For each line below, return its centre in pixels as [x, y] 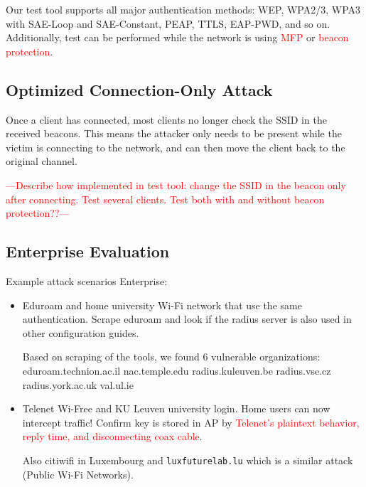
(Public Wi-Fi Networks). [78, 474]
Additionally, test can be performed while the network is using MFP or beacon [177, 37]
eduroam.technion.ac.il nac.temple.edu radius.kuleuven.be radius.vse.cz [177, 370]
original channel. [42, 161]
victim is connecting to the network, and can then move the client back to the [176, 147]
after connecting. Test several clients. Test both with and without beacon [165, 199]
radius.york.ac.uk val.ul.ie [78, 384]
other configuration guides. [81, 332]
